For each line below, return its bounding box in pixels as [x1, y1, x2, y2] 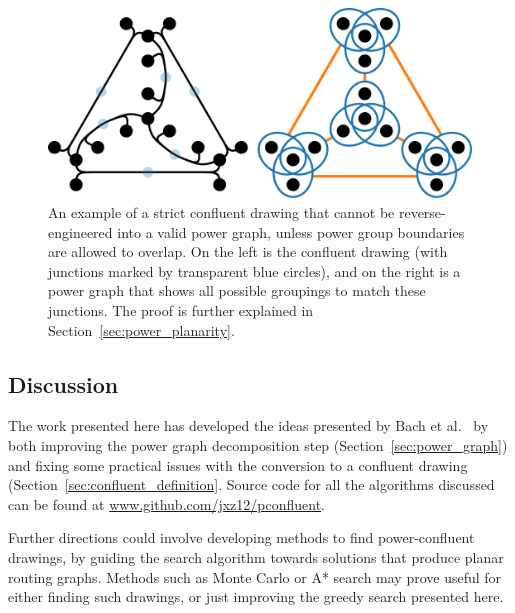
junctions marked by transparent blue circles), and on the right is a [48, 260, 461, 281]
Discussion [8, 368, 119, 399]
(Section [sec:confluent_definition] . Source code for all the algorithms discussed [8, 474, 495, 495]
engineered [48, 221, 113, 242]
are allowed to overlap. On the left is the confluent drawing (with [48, 241, 448, 262]
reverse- [398, 202, 446, 223]
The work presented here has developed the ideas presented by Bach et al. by [8, 415, 489, 436]
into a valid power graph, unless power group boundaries [117, 221, 465, 242]
